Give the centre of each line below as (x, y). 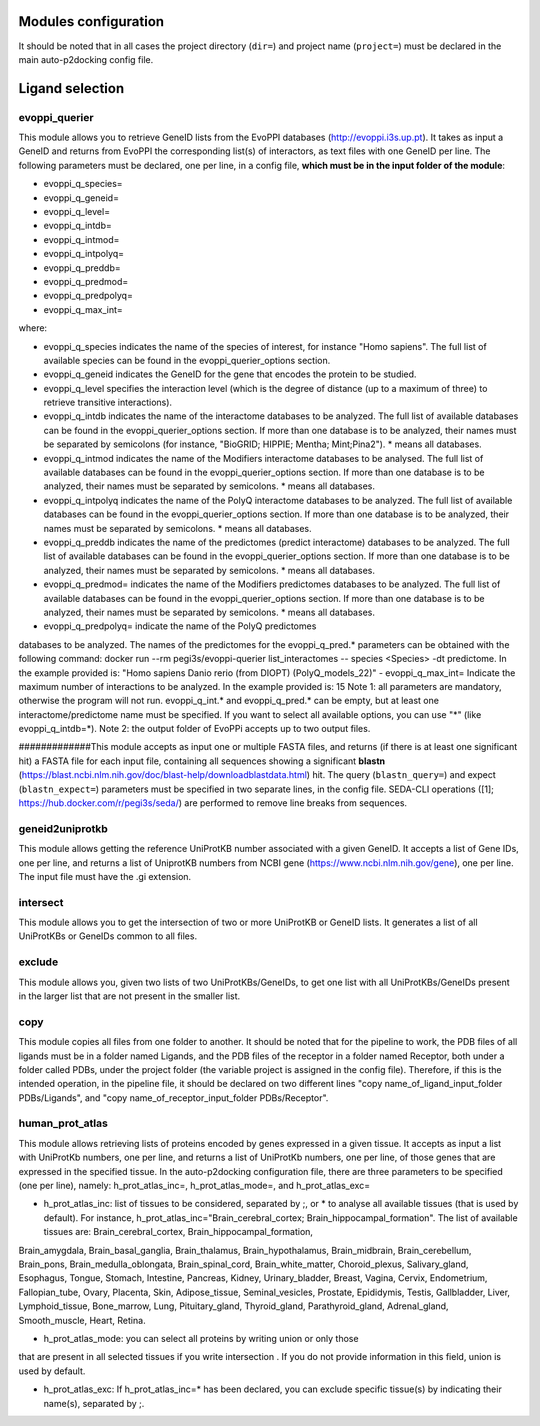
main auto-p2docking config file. (86, 59)
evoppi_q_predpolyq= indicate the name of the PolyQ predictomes (180, 626)
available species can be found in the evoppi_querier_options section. (187, 360)
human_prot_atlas (63, 1123)
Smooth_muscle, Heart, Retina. (82, 1320)
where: (33, 328)
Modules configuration (91, 21)
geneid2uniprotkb (63, 828)
